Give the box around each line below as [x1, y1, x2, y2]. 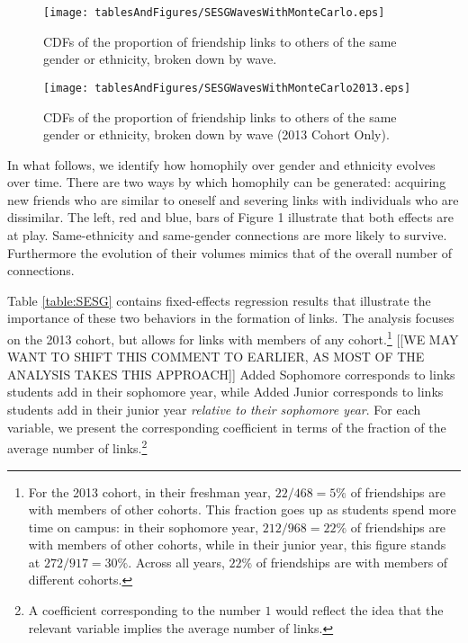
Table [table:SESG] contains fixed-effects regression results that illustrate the [7, 290, 431, 309]
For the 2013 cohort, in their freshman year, [28, 482, 272, 501]
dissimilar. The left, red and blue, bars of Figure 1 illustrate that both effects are [7, 208, 454, 227]
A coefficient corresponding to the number [28, 601, 261, 620]
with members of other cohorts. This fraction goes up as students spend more [28, 500, 456, 519]
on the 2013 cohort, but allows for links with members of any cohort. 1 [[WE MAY [7, 327, 459, 348]
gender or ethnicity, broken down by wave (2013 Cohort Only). [43, 125, 390, 144]
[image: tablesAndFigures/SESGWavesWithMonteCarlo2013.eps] [43, 81, 411, 94]
